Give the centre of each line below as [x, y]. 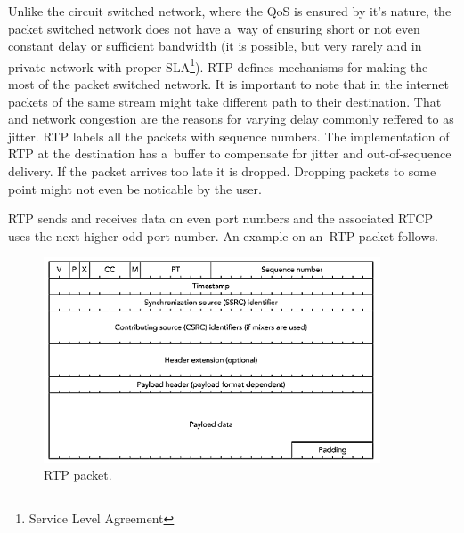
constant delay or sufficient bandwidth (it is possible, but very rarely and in [215, 46]
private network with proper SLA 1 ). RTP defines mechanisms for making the [218, 65]
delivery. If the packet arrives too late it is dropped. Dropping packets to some [222, 171]
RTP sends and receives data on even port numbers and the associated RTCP [220, 218]
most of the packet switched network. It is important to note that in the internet [228, 84]
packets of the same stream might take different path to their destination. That [225, 101]
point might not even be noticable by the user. [135, 188]
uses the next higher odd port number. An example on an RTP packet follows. [223, 235]
